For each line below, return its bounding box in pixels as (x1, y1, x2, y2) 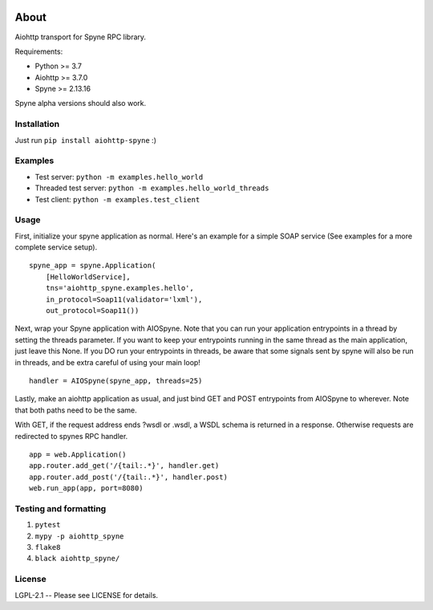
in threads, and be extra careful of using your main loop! (14, 357, 200, 367)
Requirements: (14, 47, 63, 56)
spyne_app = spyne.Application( (29, 261, 156, 270)
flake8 (34, 543, 61, 552)
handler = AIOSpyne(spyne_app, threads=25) (29, 376, 203, 385)
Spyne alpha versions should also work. (14, 99, 147, 108)
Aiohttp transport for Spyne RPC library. (14, 32, 147, 42)
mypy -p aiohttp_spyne (34, 531, 124, 541)
